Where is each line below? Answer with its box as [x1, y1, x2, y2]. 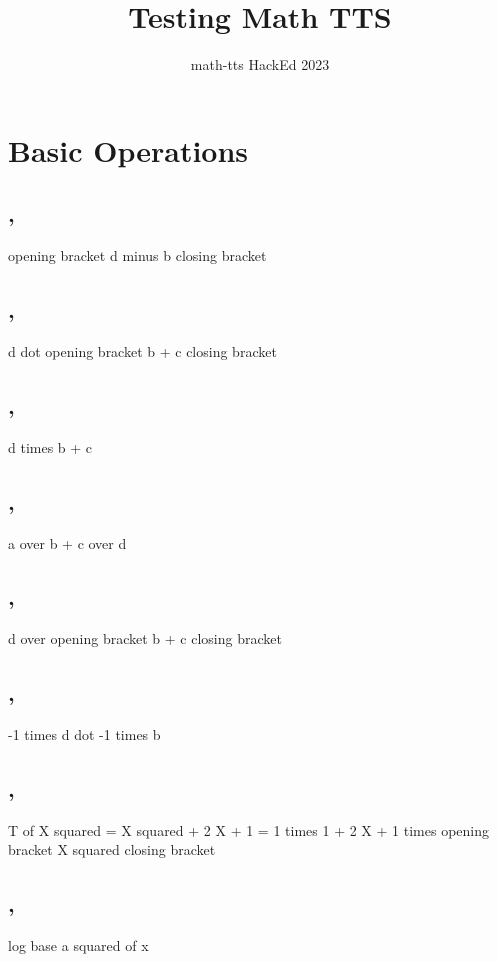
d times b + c [8, 436, 93, 457]
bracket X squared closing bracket [8, 839, 216, 860]
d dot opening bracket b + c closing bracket [8, 340, 277, 361]
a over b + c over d [8, 532, 127, 553]
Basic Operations [8, 129, 249, 170]
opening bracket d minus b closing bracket [8, 245, 267, 266]
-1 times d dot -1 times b [8, 724, 161, 745]
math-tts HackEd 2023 [190, 54, 330, 75]
